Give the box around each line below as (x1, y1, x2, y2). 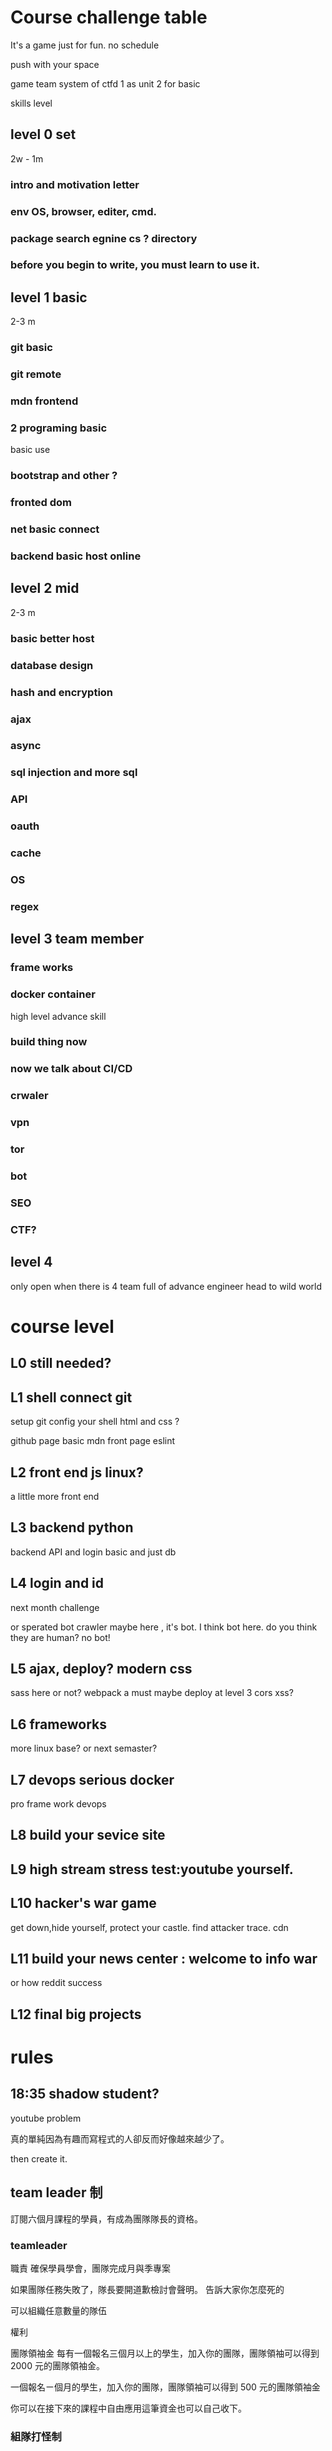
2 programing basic (10, 421, 108, 435)
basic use (10, 444, 51, 456)
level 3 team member (10, 931, 145, 948)
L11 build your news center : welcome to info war (10, 1951, 318, 1967)
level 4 (10, 1254, 53, 1271)
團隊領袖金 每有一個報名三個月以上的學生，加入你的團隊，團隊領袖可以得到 (10, 2347, 320, 2359)
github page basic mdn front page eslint (10, 1435, 176, 1447)
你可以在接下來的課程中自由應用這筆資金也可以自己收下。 (10, 2402, 247, 2414)
